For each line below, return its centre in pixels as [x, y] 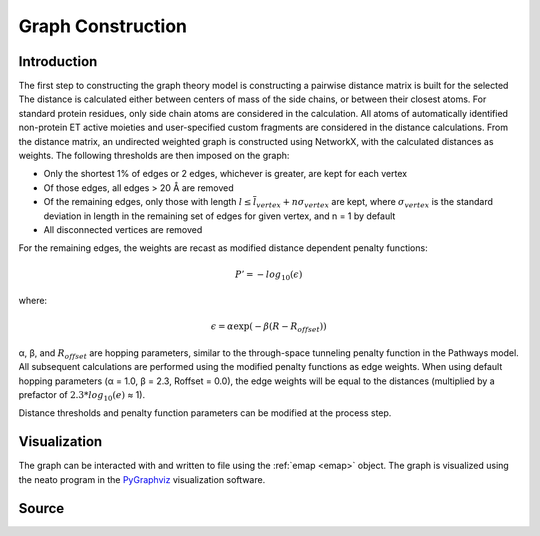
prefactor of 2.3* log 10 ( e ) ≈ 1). [81, 396]
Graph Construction [103, 26]
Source [41, 508]
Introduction [58, 61]
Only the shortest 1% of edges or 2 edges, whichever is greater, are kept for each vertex [225, 174]
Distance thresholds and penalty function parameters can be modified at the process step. [205, 413]
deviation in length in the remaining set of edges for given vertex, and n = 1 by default [219, 216]
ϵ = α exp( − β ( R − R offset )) [268, 328]
